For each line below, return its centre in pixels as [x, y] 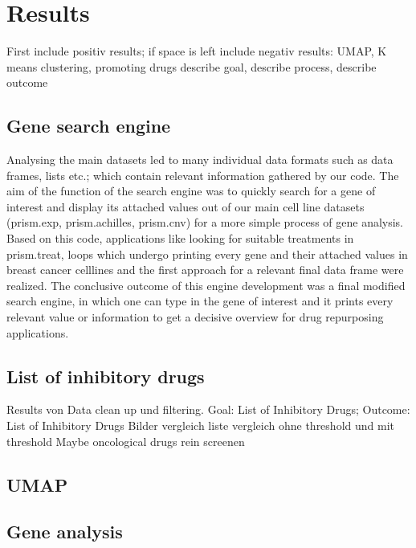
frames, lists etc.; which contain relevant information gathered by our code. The [203, 175]
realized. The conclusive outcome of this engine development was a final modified [206, 285]
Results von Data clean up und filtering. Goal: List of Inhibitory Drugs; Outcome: [208, 409]
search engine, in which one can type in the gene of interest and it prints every [200, 301]
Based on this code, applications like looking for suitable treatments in [180, 238]
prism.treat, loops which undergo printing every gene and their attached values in [207, 254]
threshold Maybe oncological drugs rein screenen [126, 441]
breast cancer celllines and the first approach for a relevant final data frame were [205, 270]
